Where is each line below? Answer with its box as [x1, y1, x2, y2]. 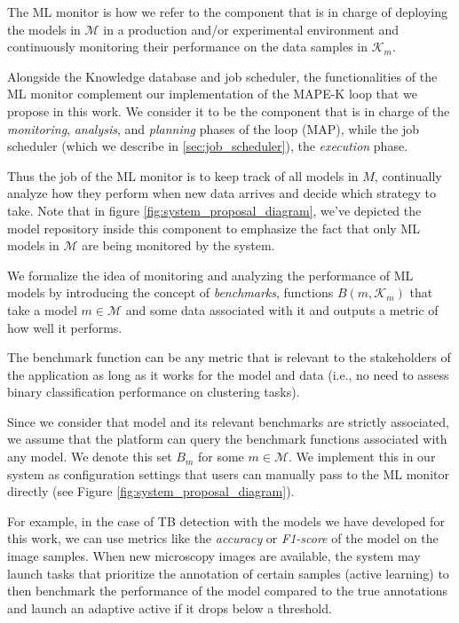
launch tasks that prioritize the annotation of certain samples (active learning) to [7, 564, 449, 582]
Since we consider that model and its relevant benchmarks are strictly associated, [7, 412, 450, 430]
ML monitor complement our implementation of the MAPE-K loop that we [7, 84, 417, 103]
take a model [7, 300, 77, 319]
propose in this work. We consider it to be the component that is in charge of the [7, 101, 450, 120]
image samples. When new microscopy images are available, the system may [7, 547, 421, 565]
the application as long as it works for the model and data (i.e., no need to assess [7, 365, 449, 383]
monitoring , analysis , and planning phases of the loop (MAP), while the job [7, 119, 419, 138]
